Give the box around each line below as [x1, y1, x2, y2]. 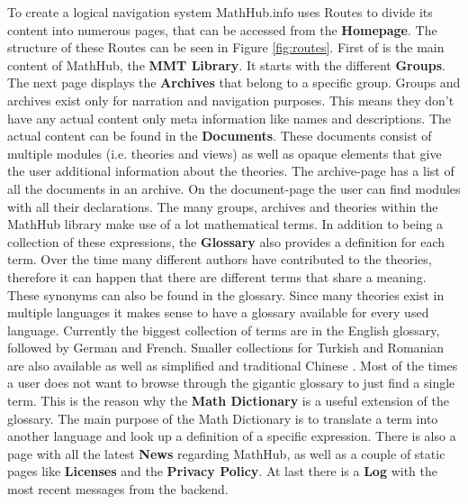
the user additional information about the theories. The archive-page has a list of [7, 161, 454, 180]
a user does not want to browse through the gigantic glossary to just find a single [7, 373, 455, 392]
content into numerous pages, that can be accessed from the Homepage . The [7, 20, 437, 39]
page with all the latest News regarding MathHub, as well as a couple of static [7, 444, 445, 463]
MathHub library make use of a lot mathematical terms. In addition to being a [7, 215, 444, 234]
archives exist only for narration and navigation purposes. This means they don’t [7, 90, 454, 109]
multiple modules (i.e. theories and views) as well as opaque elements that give [7, 143, 442, 162]
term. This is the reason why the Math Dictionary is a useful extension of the [7, 391, 450, 410]
